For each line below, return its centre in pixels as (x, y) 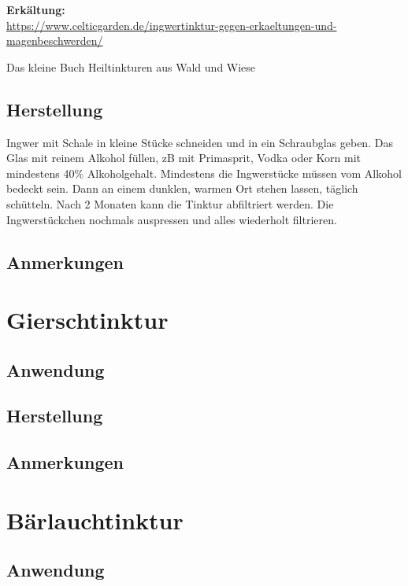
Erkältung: (36, 9)
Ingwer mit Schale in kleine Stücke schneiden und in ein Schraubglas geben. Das (200, 142)
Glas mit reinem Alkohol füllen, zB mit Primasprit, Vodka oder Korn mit (184, 158)
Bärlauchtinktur (95, 520)
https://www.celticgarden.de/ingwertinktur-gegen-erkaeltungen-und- (172, 25)
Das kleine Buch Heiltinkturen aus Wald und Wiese (131, 66)
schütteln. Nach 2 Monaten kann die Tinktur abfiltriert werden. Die (170, 203)
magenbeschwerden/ (55, 41)
